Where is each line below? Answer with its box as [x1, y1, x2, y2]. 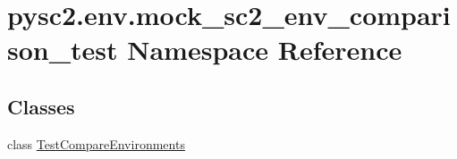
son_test [7, 31, 118, 68]
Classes [7, 92, 75, 120]
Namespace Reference [127, 31, 402, 68]
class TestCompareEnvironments [7, 134, 185, 153]
